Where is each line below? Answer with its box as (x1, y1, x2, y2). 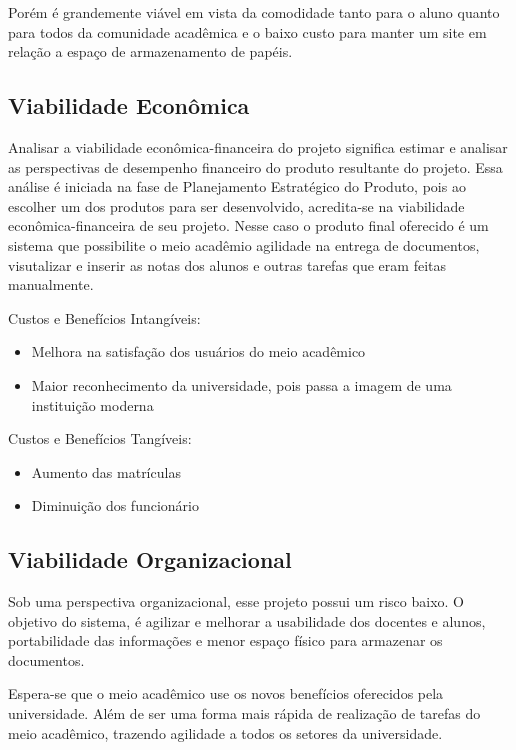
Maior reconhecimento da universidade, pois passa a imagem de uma (31, 374, 452, 395)
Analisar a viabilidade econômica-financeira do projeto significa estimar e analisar (8, 136, 508, 157)
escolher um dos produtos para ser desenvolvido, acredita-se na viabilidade (8, 195, 465, 216)
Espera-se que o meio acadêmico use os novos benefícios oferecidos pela (8, 683, 444, 704)
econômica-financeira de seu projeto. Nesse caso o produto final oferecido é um (8, 215, 489, 236)
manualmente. (8, 274, 94, 295)
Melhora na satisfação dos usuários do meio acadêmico (31, 341, 366, 362)
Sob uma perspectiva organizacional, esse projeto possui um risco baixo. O (8, 591, 465, 612)
